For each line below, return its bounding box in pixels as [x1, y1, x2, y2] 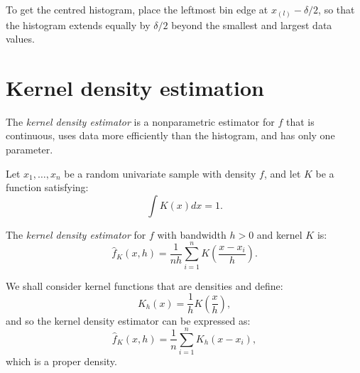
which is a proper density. [6, 354, 117, 369]
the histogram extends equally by [6, 17, 151, 32]
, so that [318, 2, 355, 16]
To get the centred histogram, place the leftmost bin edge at [6, 2, 268, 16]
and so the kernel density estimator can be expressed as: [6, 313, 251, 328]
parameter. [6, 142, 53, 157]
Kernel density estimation [6, 72, 264, 102]
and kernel [256, 227, 302, 242]
